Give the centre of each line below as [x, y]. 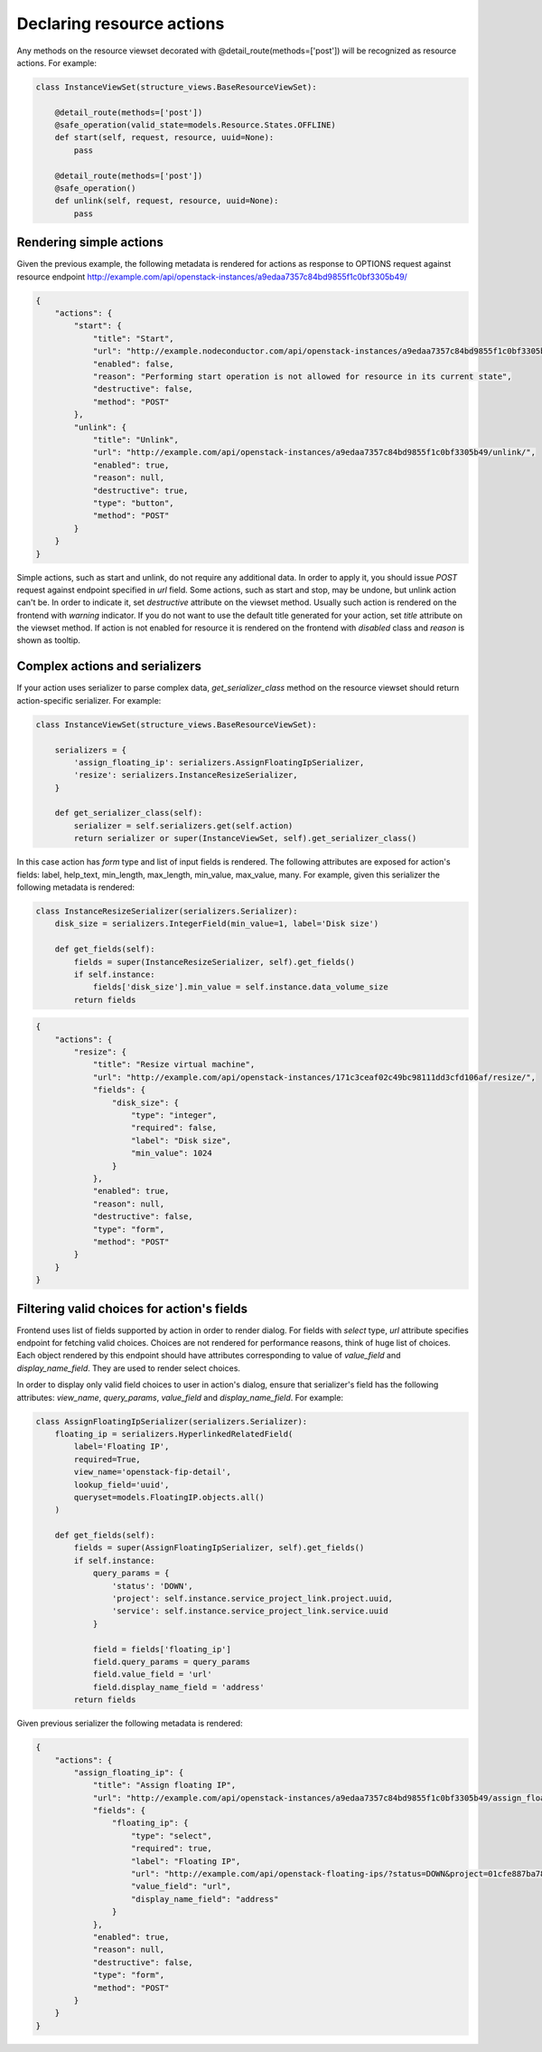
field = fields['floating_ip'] [162, 1649]
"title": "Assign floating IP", [164, 1785]
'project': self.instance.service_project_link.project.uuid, [252, 1599]
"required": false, [174, 1128]
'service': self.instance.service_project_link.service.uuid [250, 1611]
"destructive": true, [140, 490]
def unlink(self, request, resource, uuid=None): [167, 201]
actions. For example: [56, 62]
